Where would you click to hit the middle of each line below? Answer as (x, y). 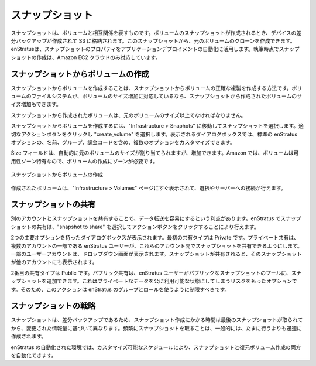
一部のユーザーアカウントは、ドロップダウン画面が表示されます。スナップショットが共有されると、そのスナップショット (157, 254)
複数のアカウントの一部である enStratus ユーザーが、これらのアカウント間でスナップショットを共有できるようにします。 (157, 245)
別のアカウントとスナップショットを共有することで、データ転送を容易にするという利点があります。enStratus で (146, 218)
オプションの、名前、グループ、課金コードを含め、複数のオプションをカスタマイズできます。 (123, 142)
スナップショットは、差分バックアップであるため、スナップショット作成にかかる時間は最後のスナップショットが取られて (157, 320)
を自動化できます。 (34, 355)
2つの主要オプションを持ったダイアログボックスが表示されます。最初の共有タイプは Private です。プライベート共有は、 (155, 238)
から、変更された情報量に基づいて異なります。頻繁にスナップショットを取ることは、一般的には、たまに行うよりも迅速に (157, 328)
